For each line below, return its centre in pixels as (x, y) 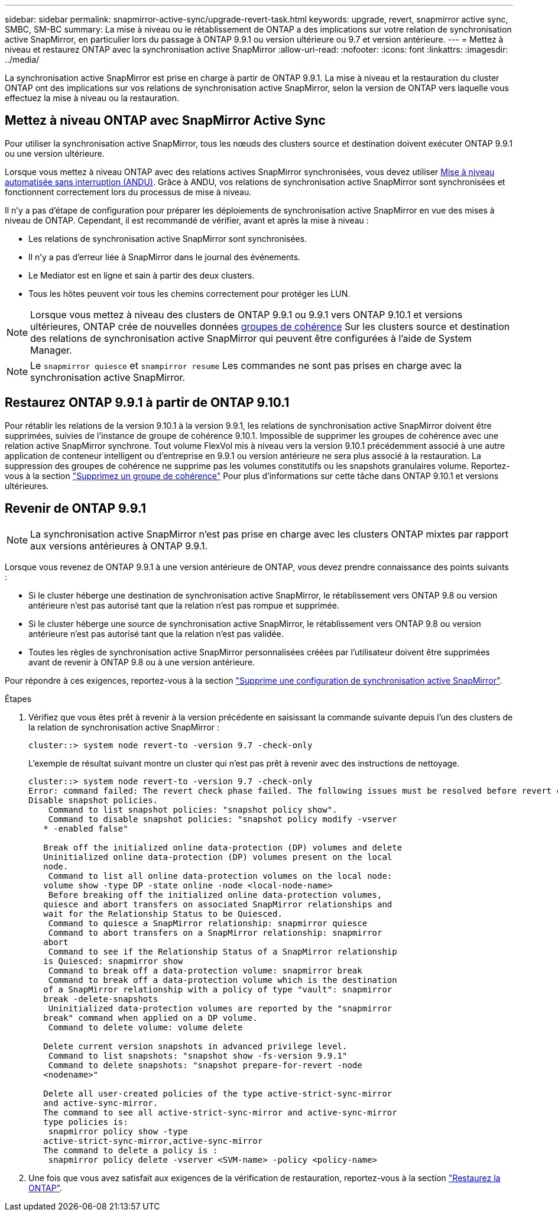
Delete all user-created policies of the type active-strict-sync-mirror (218, 1093)
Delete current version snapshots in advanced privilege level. (195, 1046)
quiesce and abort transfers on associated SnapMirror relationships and (218, 904)
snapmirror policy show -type (118, 1131)
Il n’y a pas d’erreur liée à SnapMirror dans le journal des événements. (165, 257)
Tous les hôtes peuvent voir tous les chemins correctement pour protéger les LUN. (189, 293)
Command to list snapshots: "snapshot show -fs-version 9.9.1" (198, 1055)
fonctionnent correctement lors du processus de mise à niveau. (128, 192)
